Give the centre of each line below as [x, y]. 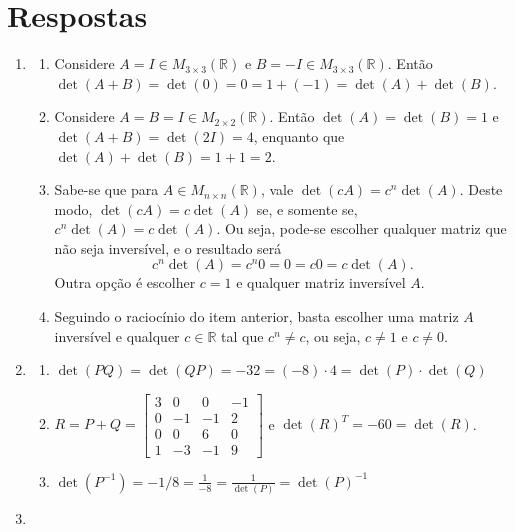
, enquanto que [299, 135]
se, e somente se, [307, 208]
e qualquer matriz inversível [321, 282]
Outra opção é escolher [125, 282]
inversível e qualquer [117, 335]
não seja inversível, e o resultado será [168, 247]
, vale [277, 189]
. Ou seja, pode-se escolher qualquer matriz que [361, 228]
